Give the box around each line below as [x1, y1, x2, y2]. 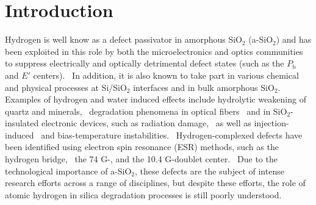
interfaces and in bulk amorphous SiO [133, 81, 275, 93]
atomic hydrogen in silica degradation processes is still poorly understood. [5, 188, 282, 201]
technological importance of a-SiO [5, 164, 132, 177]
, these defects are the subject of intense [135, 164, 284, 177]
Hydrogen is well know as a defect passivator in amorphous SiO [5, 33, 242, 46]
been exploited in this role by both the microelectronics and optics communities [5, 45, 303, 57]
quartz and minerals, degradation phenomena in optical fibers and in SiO [5, 104, 287, 117]
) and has [276, 33, 312, 46]
